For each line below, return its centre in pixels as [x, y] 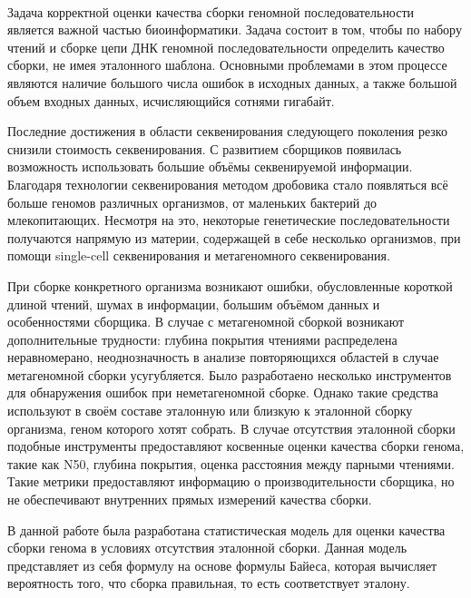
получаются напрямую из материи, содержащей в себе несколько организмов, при [234, 237]
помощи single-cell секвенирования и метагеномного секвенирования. [199, 255]
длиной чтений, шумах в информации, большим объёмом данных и [194, 304]
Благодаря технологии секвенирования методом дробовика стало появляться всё [228, 184]
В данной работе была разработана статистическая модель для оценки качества [226, 529]
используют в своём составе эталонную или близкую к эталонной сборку [210, 411]
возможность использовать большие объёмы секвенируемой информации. [210, 167]
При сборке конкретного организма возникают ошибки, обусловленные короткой [230, 285]
